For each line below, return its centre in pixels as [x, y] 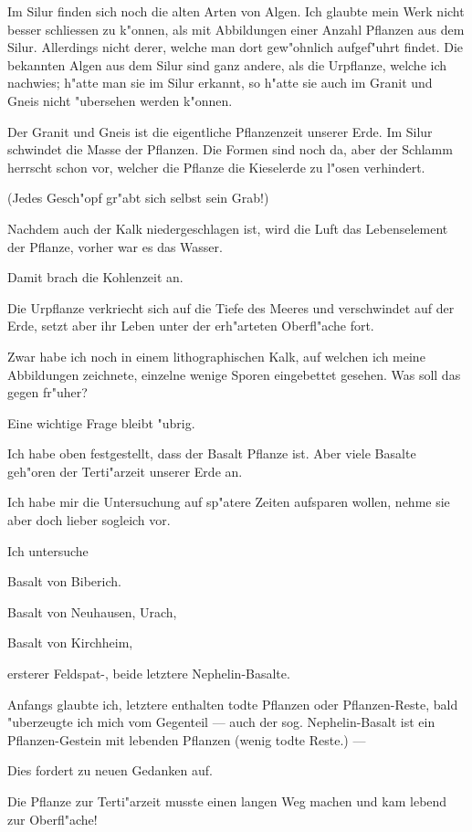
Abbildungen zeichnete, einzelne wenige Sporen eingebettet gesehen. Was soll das [234, 374]
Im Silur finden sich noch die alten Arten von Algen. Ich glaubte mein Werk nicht [236, 11]
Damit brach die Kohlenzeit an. [95, 277]
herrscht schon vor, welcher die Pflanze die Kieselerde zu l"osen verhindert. [216, 167]
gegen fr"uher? [47, 392]
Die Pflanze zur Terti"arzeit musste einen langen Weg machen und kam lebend [227, 801]
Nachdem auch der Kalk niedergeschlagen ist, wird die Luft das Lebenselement [228, 228]
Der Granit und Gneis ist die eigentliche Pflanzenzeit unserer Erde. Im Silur [220, 131]
